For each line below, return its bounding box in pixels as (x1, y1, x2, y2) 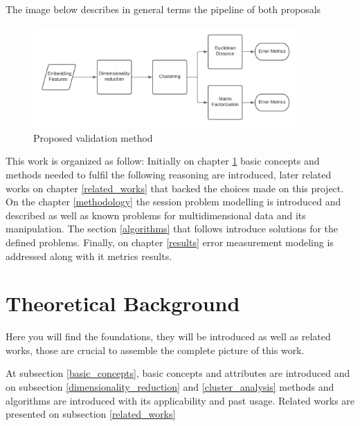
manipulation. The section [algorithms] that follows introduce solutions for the (6, 221, 339, 236)
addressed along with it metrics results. (6, 248, 172, 263)
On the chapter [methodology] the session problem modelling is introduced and (6, 194, 341, 209)
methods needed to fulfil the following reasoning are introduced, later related (6, 167, 332, 181)
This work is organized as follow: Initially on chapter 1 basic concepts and (6, 154, 320, 168)
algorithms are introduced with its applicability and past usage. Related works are (6, 393, 355, 407)
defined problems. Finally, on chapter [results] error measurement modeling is (6, 234, 334, 249)
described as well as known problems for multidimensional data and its (6, 207, 306, 222)
